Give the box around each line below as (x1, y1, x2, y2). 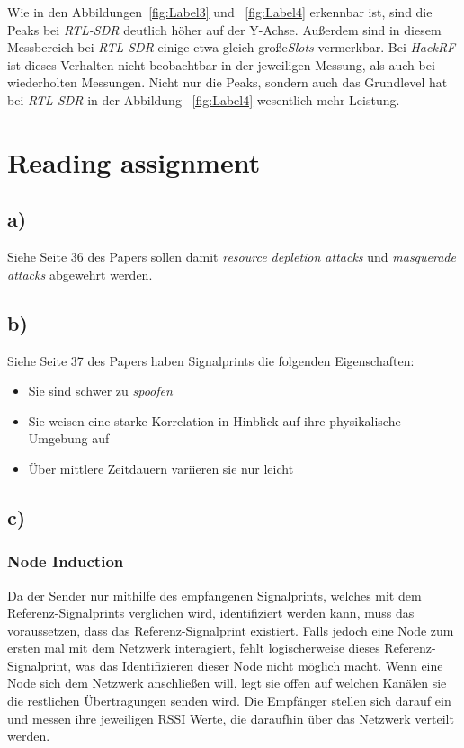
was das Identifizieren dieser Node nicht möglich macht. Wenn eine (75, 655, 443, 674)
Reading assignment (7, 143, 261, 180)
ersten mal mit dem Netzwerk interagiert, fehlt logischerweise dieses (7, 638, 380, 657)
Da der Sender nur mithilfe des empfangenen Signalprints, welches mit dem (7, 585, 422, 604)
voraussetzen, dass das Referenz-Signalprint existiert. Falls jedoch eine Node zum (7, 620, 454, 639)
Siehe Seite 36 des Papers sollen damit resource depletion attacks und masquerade (7, 247, 456, 266)
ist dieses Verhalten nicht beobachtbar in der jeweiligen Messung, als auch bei (7, 55, 435, 74)
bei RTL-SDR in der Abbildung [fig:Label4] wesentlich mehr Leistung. (7, 90, 400, 109)
